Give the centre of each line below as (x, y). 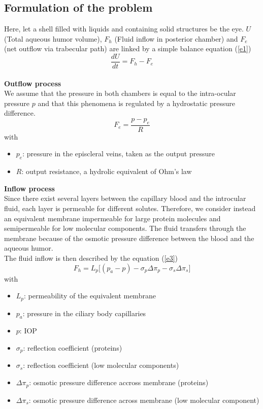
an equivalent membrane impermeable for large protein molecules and (112, 218)
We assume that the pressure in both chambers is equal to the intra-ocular (120, 93)
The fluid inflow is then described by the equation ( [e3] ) (91, 258)
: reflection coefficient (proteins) (73, 348)
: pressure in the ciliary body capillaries (84, 313)
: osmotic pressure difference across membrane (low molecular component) (144, 400)
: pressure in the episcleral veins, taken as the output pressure (119, 154)
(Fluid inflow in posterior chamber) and (176, 38)
